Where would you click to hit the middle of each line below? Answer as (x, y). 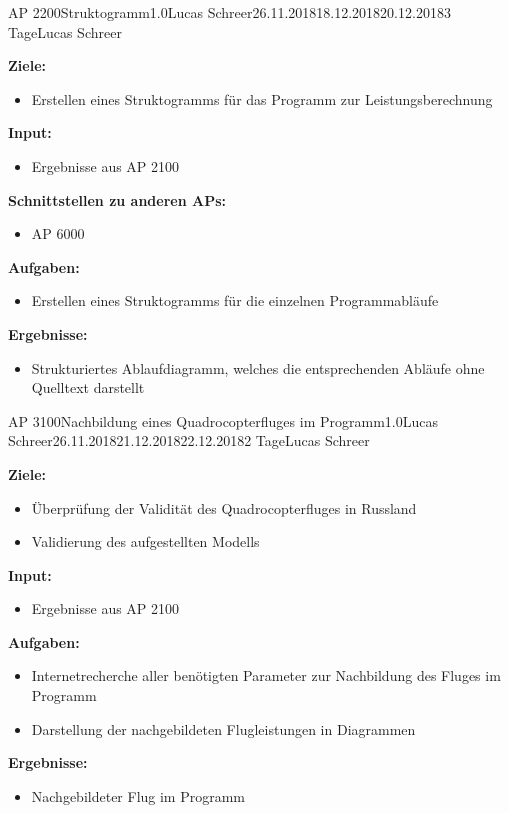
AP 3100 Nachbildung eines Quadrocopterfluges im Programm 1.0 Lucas (223, 420)
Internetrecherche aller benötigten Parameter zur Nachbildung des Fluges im (266, 675)
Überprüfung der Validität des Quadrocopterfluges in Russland (224, 507)
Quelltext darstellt (88, 387)
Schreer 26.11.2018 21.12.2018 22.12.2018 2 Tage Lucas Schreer (189, 440)
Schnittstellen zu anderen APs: (117, 199)
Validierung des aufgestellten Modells (145, 541)
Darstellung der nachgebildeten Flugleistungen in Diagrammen (223, 728)
